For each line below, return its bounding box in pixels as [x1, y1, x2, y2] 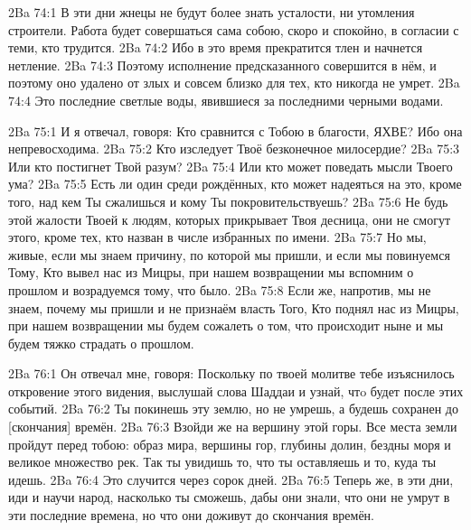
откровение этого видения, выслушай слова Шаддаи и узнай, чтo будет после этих [8, 381, 464, 400]
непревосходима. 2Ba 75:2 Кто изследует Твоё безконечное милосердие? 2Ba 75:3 [8, 139, 460, 158]
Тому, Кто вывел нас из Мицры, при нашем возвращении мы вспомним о [8, 263, 414, 282]
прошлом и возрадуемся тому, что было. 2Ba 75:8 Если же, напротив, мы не [8, 280, 431, 299]
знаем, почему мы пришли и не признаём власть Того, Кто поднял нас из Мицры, [8, 298, 459, 317]
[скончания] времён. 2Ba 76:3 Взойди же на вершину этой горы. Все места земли [8, 417, 457, 436]
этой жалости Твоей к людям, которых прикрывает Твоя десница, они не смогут [8, 209, 451, 228]
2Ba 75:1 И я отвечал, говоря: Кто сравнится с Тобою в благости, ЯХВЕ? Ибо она [8, 121, 463, 140]
